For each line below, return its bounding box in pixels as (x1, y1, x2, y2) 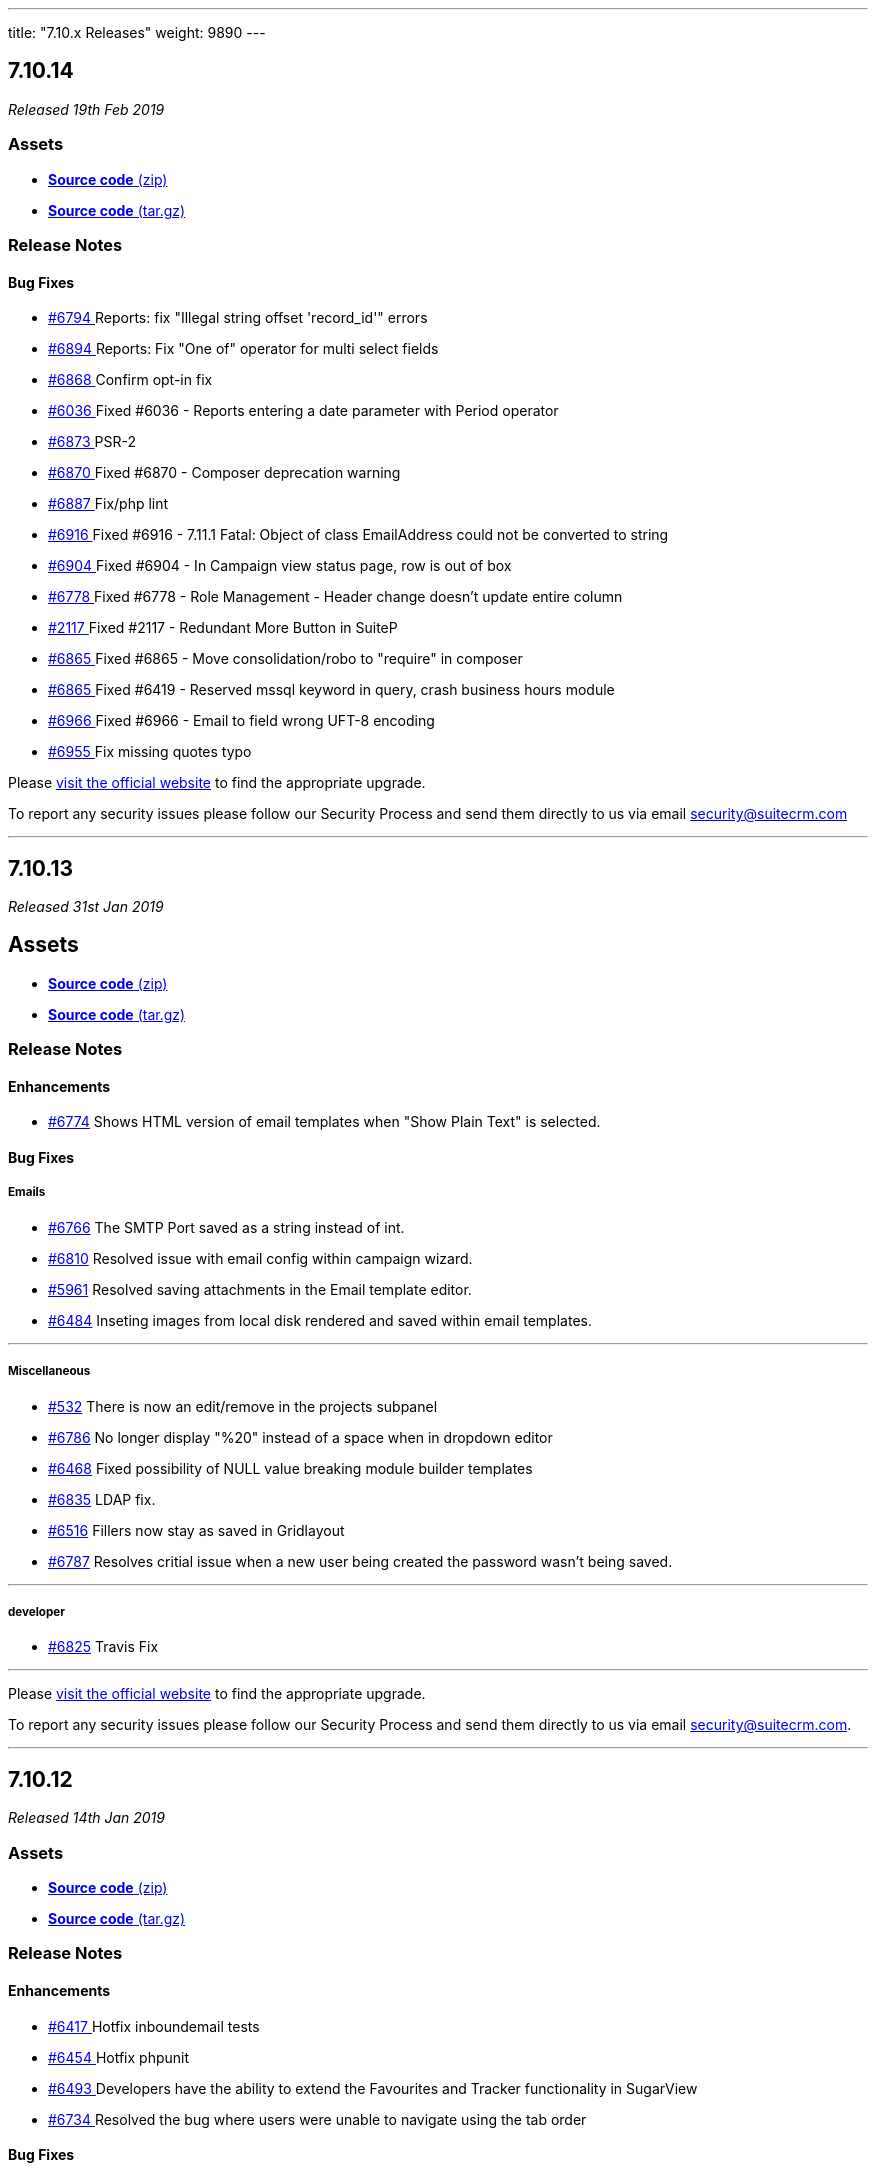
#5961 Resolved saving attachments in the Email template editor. (48, 1280, 472, 1298)
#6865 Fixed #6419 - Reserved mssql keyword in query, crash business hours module (48, 681, 615, 699)
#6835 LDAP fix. (48, 1490, 156, 1508)
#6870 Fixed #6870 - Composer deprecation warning (48, 464, 401, 482)
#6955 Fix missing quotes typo (48, 743, 252, 761)
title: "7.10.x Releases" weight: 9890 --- (8, 24, 266, 41)
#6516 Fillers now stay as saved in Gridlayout (48, 1521, 345, 1539)
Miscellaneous (8, 1364, 91, 1379)
